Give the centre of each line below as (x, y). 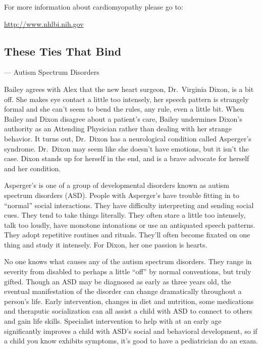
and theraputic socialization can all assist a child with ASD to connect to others (128, 311)
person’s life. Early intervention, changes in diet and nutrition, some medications (129, 301)
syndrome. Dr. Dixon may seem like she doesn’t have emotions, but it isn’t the (126, 148)
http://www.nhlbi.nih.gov (44, 23)
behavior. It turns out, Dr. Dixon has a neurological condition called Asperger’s (128, 138)
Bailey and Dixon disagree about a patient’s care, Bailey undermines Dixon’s (123, 118)
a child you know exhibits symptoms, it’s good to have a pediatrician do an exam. (131, 341)
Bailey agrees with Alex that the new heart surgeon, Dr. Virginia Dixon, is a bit (129, 89)
